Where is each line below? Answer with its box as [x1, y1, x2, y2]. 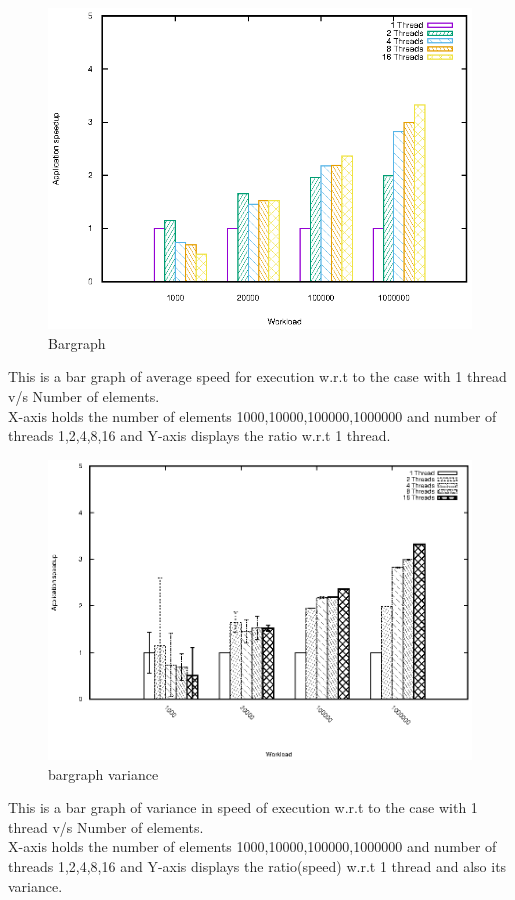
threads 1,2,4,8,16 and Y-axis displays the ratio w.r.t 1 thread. [8, 425, 391, 446]
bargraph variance [48, 763, 159, 784]
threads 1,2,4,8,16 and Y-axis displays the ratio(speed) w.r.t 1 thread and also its [8, 856, 507, 877]
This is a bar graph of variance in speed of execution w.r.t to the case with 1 [8, 797, 478, 818]
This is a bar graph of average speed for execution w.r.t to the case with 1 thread [8, 366, 507, 387]
